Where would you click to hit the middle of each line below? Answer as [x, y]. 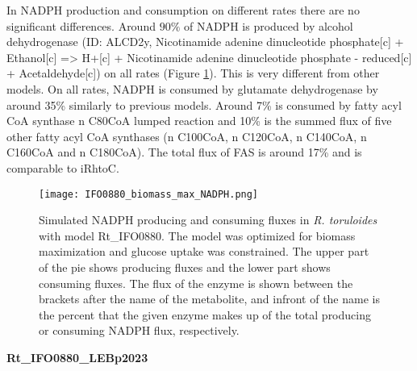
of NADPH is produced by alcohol [268, 25]
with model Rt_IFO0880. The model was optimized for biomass [197, 235]
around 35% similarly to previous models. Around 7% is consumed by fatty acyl [204, 104]
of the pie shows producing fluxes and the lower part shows [185, 267]
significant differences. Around [81, 25]
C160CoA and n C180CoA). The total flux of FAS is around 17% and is [184, 152]
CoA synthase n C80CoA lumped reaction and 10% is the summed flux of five [199, 121]
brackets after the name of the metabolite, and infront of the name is [209, 299]
